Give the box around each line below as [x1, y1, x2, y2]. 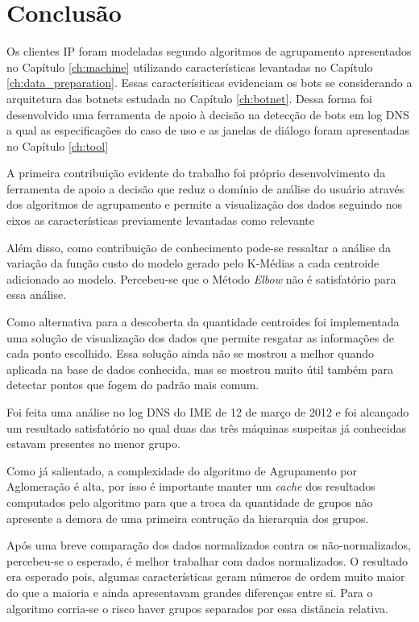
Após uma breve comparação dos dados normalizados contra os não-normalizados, [6, 537, 411, 554]
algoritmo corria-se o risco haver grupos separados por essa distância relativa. [6, 599, 388, 616]
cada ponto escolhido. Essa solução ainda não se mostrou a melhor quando [6, 345, 375, 362]
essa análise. [6, 286, 67, 303]
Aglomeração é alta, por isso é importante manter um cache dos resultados [6, 478, 375, 495]
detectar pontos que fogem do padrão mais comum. [6, 376, 259, 393]
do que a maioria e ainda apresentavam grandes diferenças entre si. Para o [6, 583, 373, 600]
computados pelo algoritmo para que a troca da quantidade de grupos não [6, 493, 373, 510]
